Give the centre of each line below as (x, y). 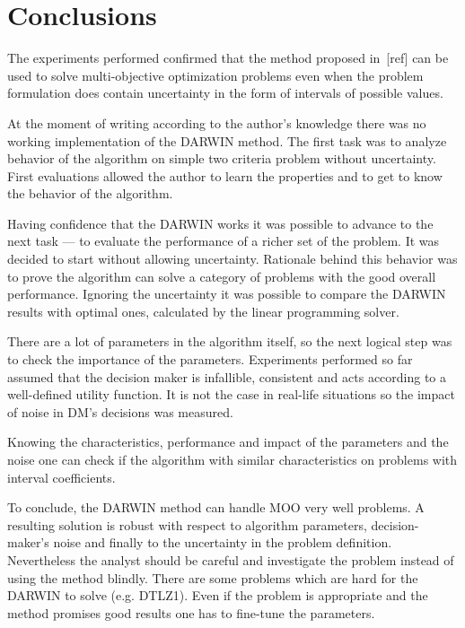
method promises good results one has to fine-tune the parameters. (191, 612)
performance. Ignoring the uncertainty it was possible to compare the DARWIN (227, 294)
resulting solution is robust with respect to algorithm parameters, (187, 524)
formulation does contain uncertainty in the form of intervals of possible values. (225, 93)
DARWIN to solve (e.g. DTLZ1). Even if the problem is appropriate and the (218, 595)
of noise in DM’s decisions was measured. (120, 411)
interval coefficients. (61, 477)
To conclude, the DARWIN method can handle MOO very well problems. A (216, 507)
